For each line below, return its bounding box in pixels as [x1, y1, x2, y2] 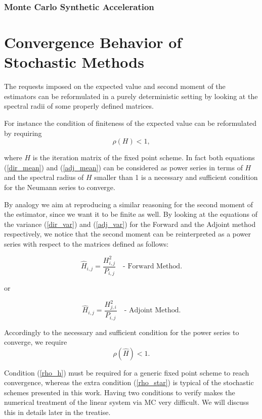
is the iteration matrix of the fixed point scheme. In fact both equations [32, 152, 255, 163]
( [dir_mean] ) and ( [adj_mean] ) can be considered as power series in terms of [4, 162, 243, 172]
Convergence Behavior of [4, 32, 182, 53]
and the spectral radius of [4, 172, 84, 182]
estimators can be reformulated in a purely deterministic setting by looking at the [4, 90, 258, 101]
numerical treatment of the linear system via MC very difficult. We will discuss [4, 397, 249, 407]
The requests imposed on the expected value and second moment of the [4, 81, 226, 91]
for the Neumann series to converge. [4, 181, 115, 192]
